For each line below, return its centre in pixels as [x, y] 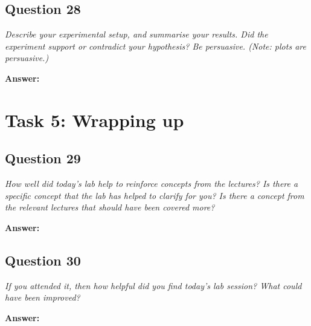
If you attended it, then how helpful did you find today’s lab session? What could [153, 285]
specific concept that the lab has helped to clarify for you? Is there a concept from [155, 195]
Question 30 [43, 260]
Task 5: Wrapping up [95, 119]
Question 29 [43, 158]
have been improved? [43, 297]
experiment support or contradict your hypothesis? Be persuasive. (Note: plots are [155, 46]
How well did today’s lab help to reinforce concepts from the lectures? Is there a [152, 184]
